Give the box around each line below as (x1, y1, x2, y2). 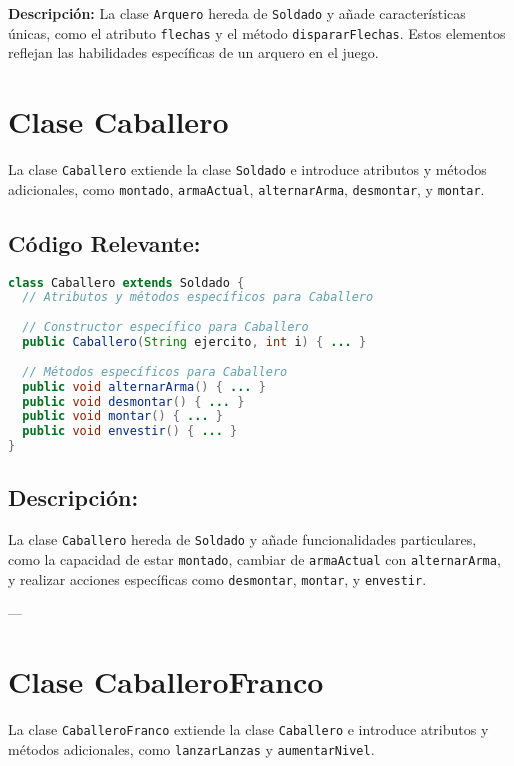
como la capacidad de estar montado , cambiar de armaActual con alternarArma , (8, 548, 501, 569)
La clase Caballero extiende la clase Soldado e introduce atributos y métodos (8, 159, 487, 180)
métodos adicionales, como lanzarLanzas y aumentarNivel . (8, 738, 375, 759)
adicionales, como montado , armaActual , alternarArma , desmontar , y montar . (8, 178, 485, 199)
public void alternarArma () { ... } (22, 379, 266, 394)
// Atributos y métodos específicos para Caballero (22, 290, 374, 305)
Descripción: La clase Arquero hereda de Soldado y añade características (8, 3, 466, 23)
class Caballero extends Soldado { (8, 275, 245, 290)
